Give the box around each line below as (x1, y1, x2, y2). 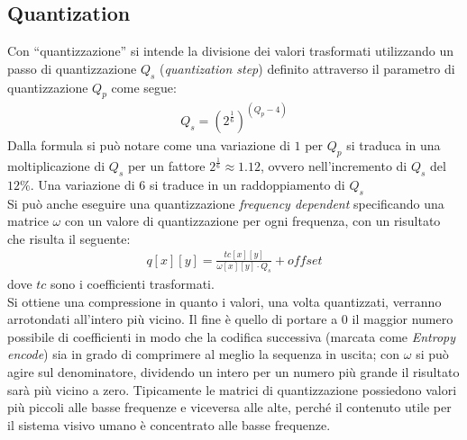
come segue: (111, 77, 177, 96)
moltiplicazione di (7, 157, 105, 175)
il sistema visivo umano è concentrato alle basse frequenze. (7, 415, 331, 434)
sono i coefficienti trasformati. (50, 274, 215, 292)
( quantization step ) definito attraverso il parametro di (160, 58, 455, 77)
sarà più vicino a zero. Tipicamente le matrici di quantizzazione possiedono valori (7, 380, 457, 399)
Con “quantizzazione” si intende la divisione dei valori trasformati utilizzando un (7, 41, 454, 60)
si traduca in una (346, 135, 441, 154)
